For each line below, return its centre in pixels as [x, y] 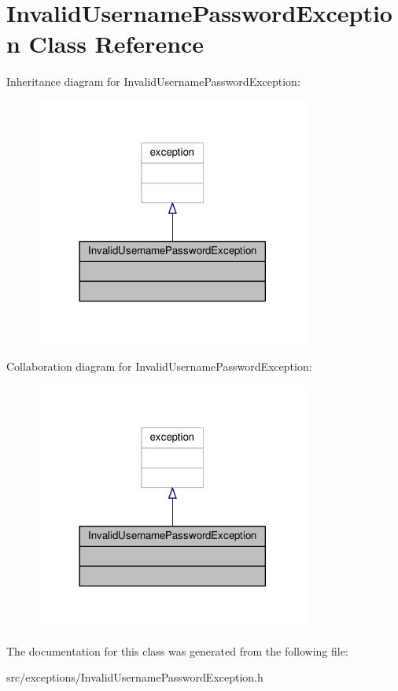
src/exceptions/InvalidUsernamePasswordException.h [135, 677]
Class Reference [116, 44]
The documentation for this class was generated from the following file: [177, 650]
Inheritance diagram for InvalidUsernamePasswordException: [153, 81]
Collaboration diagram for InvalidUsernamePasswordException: [159, 366]
